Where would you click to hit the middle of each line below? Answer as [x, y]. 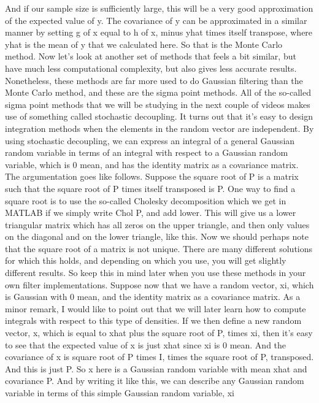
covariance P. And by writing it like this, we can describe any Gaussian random [155, 381]
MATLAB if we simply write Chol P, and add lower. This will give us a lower [151, 213]
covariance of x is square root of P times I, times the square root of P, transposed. [159, 357]
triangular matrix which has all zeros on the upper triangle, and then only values [157, 224]
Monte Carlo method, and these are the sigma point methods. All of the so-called [158, 92]
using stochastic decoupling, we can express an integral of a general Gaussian [150, 140]
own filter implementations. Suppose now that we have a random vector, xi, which [159, 284]
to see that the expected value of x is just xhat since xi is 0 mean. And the [146, 344]
